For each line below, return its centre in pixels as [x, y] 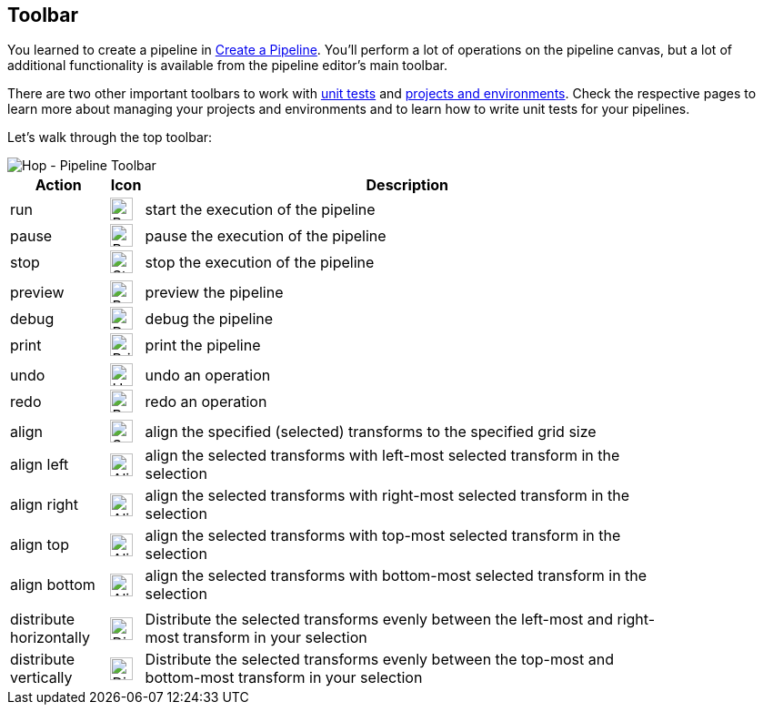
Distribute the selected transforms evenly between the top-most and [379, 660]
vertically [41, 678]
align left [40, 465]
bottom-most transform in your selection [284, 678]
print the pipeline [203, 345]
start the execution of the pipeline [260, 209]
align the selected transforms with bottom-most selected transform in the [396, 576]
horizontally [50, 638]
